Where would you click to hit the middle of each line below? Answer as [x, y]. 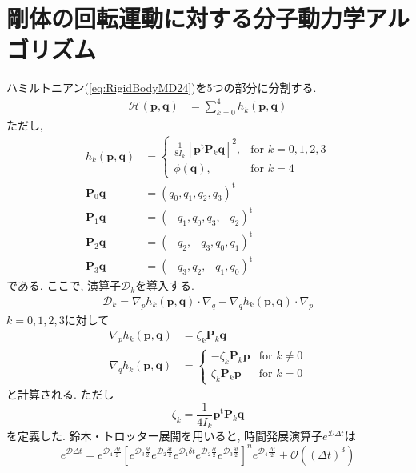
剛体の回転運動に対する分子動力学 [186, 18]
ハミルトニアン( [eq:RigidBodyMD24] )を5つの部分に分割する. [162, 88]
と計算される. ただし [60, 394]
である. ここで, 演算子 [64, 285]
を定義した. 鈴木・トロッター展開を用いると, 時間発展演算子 [165, 436]
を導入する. [165, 285]
